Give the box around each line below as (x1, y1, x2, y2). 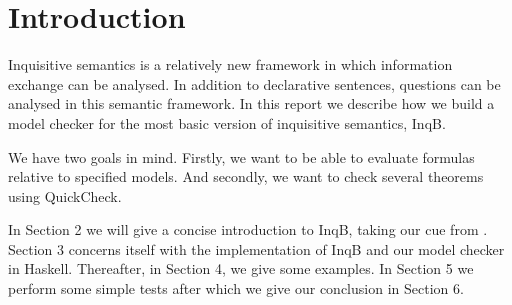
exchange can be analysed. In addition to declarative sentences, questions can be (8, 73, 501, 94)
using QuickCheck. (8, 185, 122, 206)
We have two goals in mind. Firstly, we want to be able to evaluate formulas (8, 146, 475, 167)
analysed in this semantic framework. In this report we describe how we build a (8, 93, 495, 114)
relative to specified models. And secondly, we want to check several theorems (8, 166, 484, 187)
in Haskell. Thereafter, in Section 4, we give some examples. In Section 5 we (8, 258, 474, 279)
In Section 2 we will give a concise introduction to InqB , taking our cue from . (8, 219, 488, 240)
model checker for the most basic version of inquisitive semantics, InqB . (8, 112, 446, 133)
